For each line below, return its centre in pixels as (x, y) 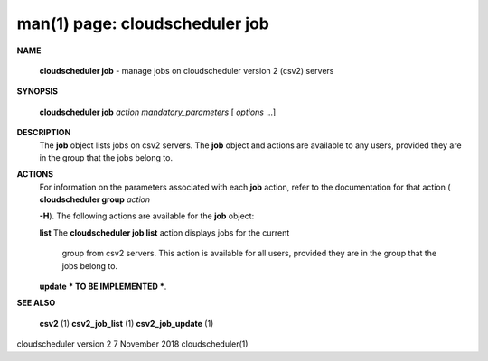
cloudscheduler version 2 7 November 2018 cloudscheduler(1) (132, 344)
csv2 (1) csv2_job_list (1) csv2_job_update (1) (127, 323)
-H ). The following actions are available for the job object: (147, 216)
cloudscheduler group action (95, 199)
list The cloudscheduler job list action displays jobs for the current (164, 232)
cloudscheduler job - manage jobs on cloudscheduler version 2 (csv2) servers (187, 70)
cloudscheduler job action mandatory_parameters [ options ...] (158, 112)
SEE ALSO (36, 303)
